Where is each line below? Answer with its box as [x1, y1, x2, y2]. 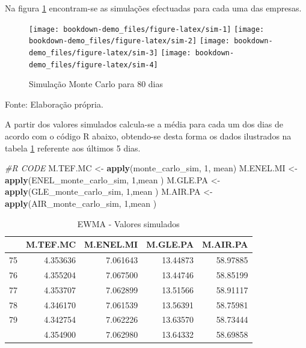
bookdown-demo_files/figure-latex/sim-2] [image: [29, 37, 230, 46]
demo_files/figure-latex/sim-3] [29, 48, 158, 57]
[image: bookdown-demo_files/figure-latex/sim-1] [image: [29, 25, 265, 34]
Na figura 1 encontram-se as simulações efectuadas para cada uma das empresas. [5, 2, 302, 14]
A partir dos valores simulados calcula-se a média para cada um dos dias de [5, 118, 284, 130]
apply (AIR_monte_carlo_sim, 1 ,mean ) [5, 197, 157, 209]
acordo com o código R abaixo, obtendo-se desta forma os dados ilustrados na [5, 130, 292, 142]
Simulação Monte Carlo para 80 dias [29, 78, 163, 90]
